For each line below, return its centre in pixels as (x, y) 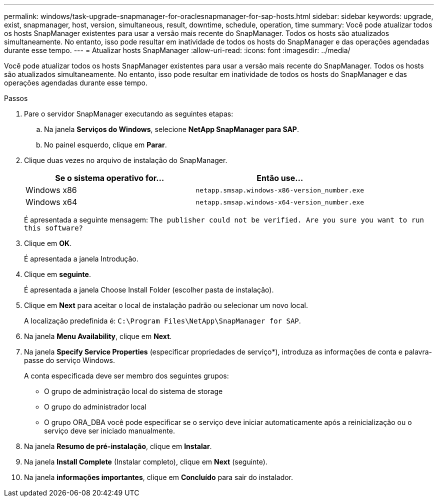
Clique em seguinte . (57, 274)
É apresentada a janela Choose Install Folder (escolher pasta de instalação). (149, 290)
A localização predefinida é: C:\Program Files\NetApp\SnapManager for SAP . (162, 321)
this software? (54, 228)
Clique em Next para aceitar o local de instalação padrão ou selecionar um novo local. (166, 305)
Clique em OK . (48, 243)
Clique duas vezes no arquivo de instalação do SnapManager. (126, 160)
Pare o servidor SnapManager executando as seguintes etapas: (129, 114)
